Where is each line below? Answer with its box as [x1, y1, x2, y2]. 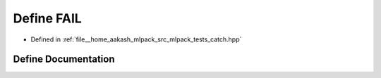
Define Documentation [13, 53, 115, 65]
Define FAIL [13, 11, 83, 26]
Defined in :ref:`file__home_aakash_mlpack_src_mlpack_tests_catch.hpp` [30, 35, 242, 44]
